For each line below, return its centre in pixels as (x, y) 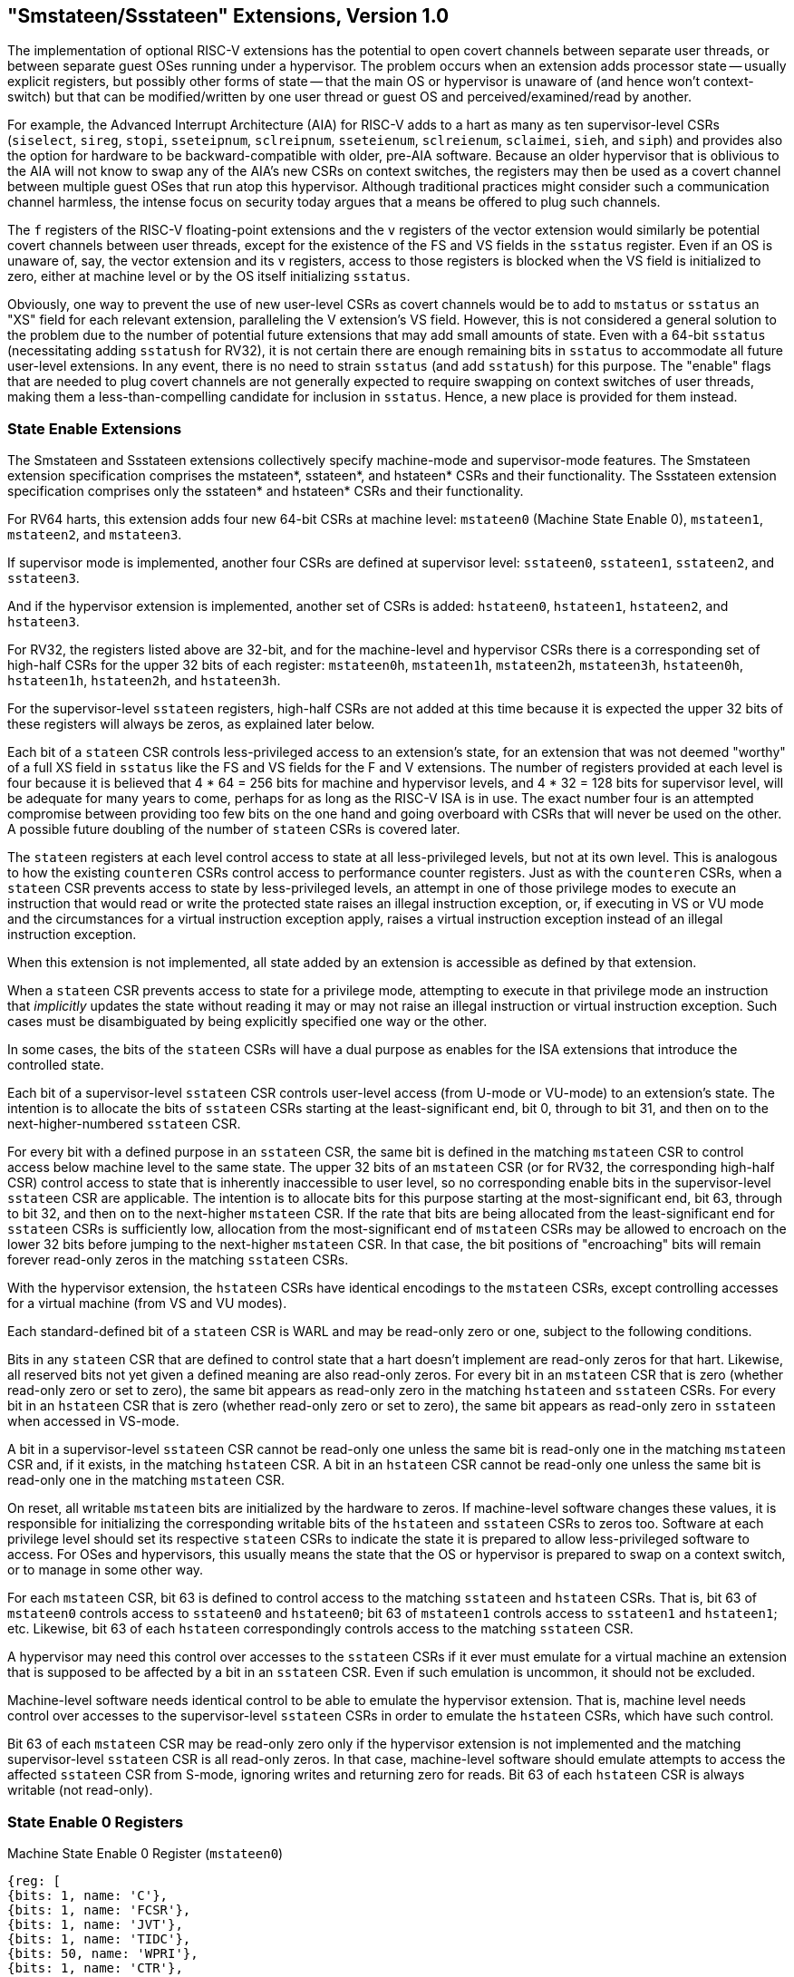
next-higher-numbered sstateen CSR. (124, 1124)
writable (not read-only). (80, 1790)
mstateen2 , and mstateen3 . (95, 535)
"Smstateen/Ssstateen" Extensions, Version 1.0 (228, 16)
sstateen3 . (44, 578)
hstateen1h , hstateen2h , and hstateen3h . (144, 681)
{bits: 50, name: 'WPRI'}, (103, 1953)
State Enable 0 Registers (96, 1822)
